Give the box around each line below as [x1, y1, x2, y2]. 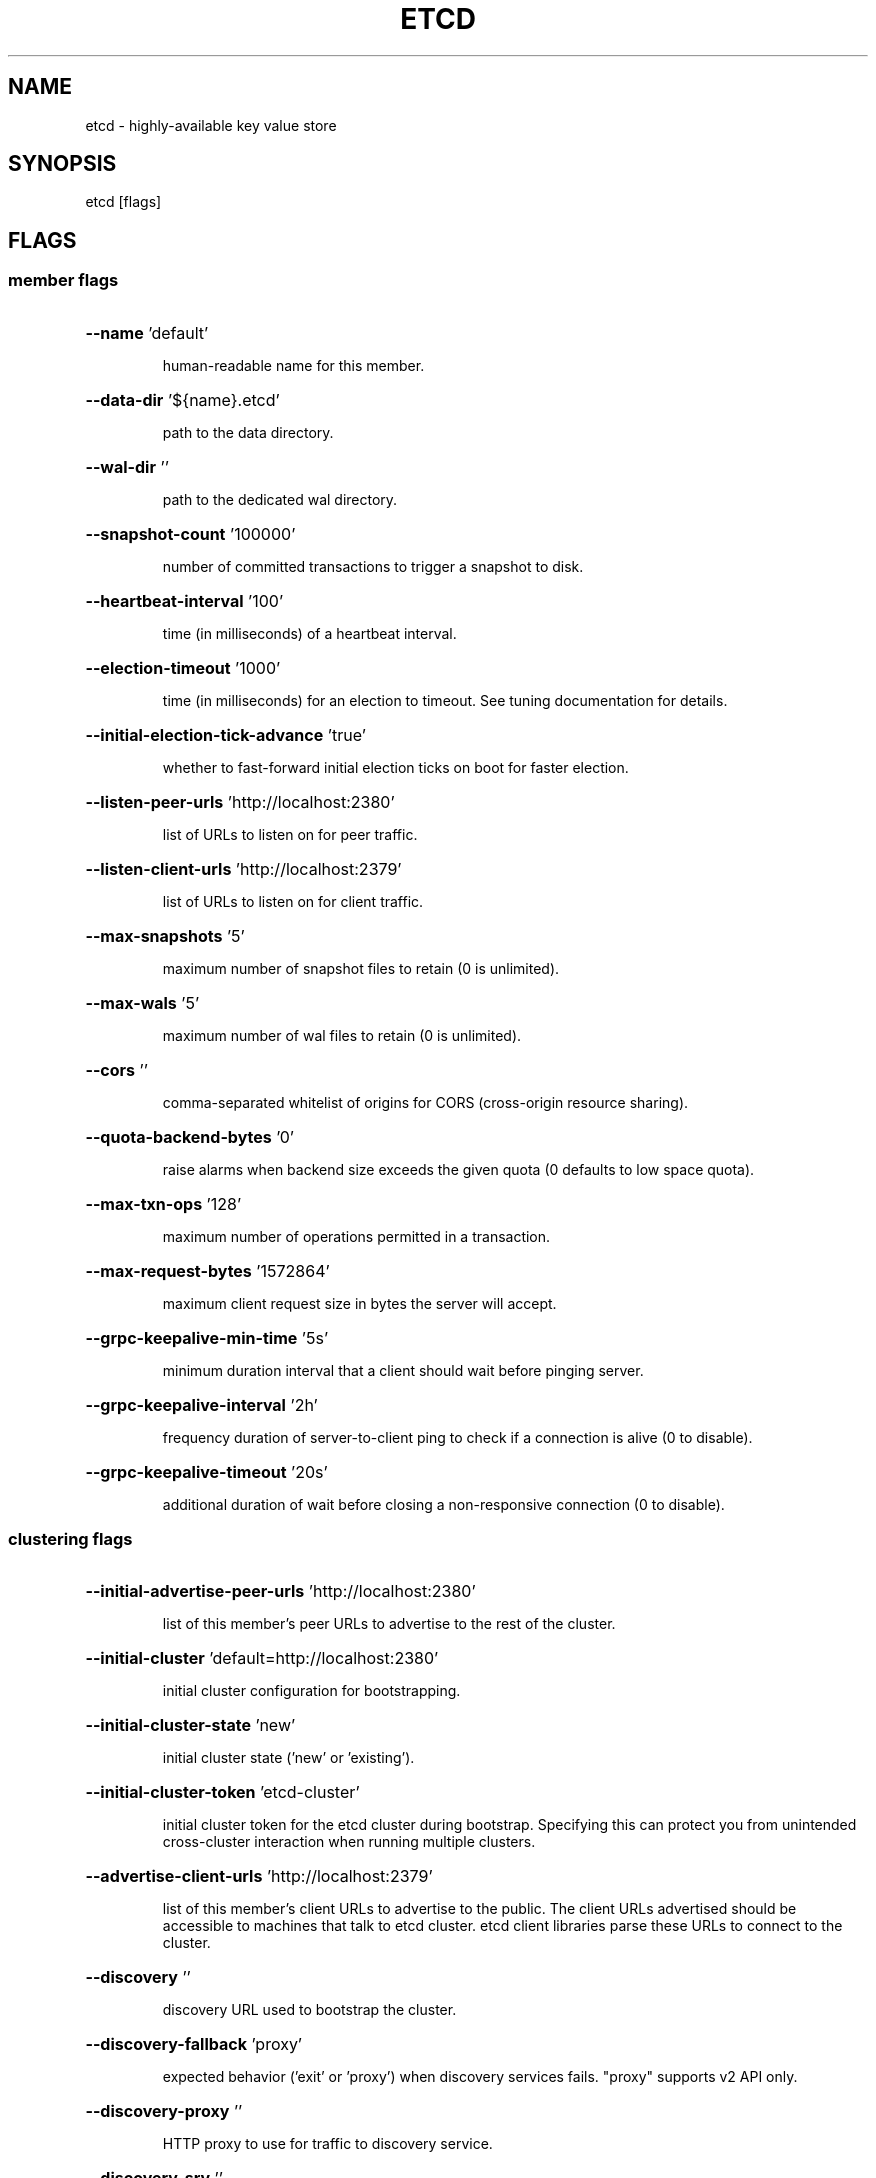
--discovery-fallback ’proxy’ [85, 2034, 303, 2055]
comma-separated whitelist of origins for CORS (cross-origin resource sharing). [162, 1093, 689, 1111]
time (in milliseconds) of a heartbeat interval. [162, 624, 457, 642]
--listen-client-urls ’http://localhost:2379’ [85, 858, 402, 879]
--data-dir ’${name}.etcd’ [85, 389, 280, 410]
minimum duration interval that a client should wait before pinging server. [162, 1361, 644, 1379]
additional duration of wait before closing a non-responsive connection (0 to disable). [162, 1495, 725, 1513]
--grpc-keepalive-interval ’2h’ [85, 1394, 318, 1415]
